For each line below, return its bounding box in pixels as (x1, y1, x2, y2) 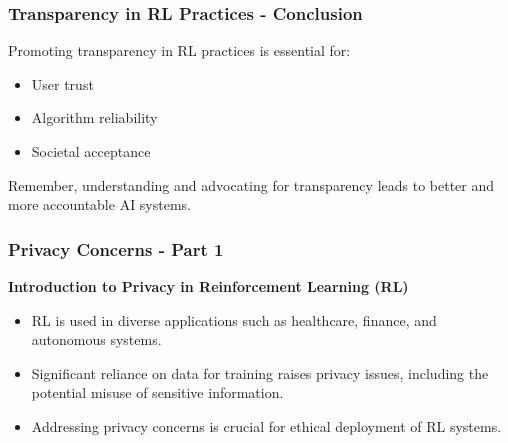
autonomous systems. (31, 329, 162, 350)
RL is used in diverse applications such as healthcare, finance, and (31, 309, 437, 330)
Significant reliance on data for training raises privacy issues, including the (31, 362, 489, 383)
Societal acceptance (31, 141, 151, 161)
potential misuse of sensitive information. (31, 382, 284, 403)
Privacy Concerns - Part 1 (8, 236, 224, 261)
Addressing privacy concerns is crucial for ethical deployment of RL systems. (31, 415, 502, 436)
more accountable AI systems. (8, 194, 192, 215)
